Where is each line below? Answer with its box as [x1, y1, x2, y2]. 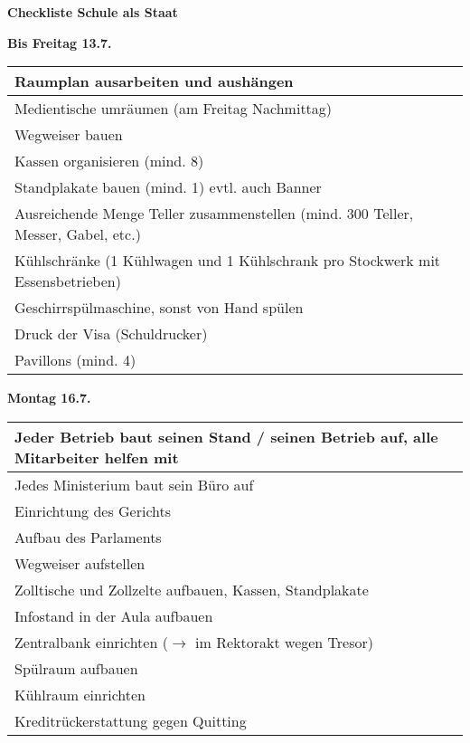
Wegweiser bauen [14, 124, 123, 146]
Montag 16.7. [7, 388, 91, 407]
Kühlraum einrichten [14, 683, 146, 705]
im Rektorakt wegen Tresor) [195, 631, 373, 653]
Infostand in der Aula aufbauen [14, 605, 213, 626]
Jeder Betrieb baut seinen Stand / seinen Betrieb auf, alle [14, 425, 438, 447]
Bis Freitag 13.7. [7, 33, 112, 52]
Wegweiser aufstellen [14, 552, 146, 574]
